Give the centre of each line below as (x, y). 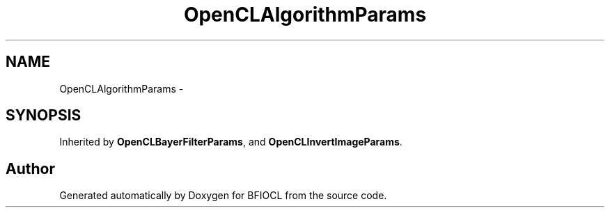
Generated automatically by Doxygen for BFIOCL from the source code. (223, 196)
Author (30, 168)
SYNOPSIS (44, 116)
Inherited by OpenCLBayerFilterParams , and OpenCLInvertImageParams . (231, 142)
